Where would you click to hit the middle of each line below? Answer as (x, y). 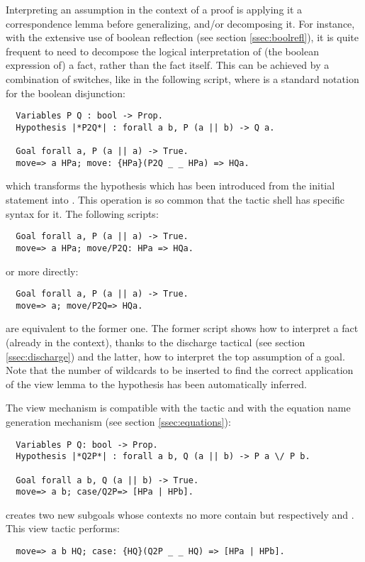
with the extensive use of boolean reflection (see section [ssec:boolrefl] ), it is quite (182, 37)
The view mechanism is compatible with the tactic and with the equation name (178, 408)
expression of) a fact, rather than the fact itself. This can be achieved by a (168, 65)
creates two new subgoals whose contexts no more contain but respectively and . (180, 514)
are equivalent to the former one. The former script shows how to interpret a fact (182, 328)
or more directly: (42, 271)
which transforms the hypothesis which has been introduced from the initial (170, 186)
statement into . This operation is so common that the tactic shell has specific (175, 200)
